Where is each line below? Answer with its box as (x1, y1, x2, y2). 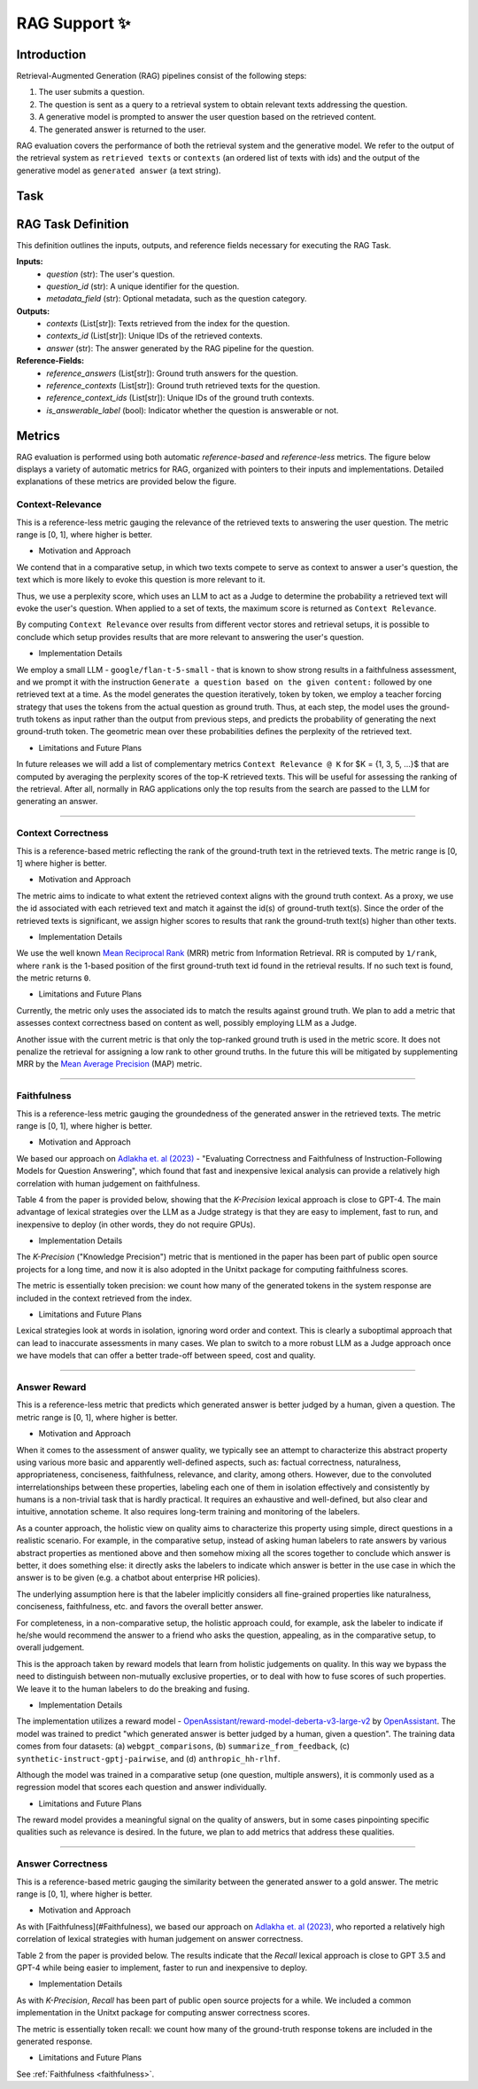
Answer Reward (16, 1381, 87, 1393)
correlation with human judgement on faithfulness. (16, 1178, 201, 1188)
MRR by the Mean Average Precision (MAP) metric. (16, 1059, 203, 1069)
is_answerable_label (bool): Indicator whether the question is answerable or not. (46, 404, 339, 416)
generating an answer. (16, 796, 98, 807)
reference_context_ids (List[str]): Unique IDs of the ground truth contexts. (46, 393, 314, 403)
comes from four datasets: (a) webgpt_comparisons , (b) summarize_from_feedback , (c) (16, 1741, 350, 1751)
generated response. (16, 2036, 93, 2046)
